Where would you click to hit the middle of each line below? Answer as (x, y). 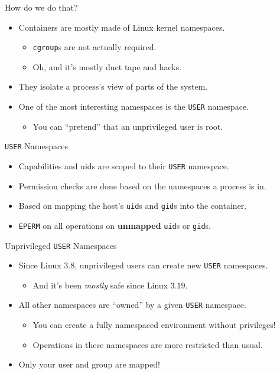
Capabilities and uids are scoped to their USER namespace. (124, 165)
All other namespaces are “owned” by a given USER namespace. (132, 305)
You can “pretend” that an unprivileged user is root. (128, 126)
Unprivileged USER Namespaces (61, 245)
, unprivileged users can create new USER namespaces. (171, 265)
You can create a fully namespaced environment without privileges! (154, 325)
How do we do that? (41, 7)
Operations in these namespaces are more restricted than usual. (148, 344)
